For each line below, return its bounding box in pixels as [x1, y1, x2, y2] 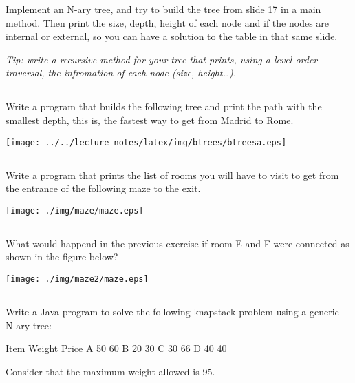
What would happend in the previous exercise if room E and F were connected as [6, 236, 349, 250]
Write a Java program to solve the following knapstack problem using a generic [6, 304, 339, 319]
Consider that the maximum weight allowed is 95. [6, 364, 215, 378]
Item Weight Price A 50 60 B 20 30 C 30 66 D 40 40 [6, 341, 227, 355]
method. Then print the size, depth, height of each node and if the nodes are [6, 15, 330, 30]
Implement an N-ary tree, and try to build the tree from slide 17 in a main [6, 2, 321, 16]
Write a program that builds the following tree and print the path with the [6, 99, 322, 114]
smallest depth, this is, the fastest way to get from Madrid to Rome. [6, 112, 294, 127]
